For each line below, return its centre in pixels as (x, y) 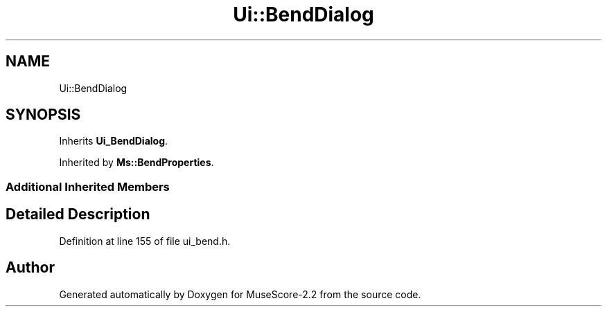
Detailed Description (78, 214)
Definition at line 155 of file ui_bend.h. (145, 241)
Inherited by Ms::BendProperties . (137, 163)
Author (30, 268)
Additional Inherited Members (88, 186)
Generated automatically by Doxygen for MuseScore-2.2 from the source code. (240, 294)
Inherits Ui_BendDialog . (114, 141)
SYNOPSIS (43, 115)
